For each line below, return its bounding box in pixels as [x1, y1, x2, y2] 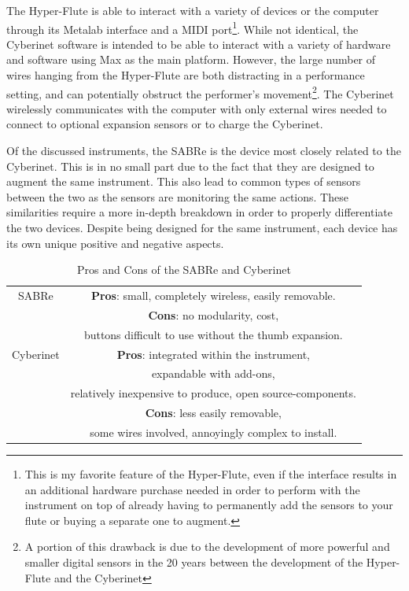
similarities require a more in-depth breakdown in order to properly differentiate [6, 204, 392, 220]
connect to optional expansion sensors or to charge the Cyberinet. [6, 116, 323, 132]
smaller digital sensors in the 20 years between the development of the [24, 554, 363, 571]
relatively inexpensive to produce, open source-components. [70, 385, 356, 401]
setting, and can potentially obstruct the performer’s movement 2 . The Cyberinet [6, 83, 394, 102]
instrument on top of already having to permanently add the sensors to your [24, 497, 393, 513]
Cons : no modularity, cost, [148, 306, 279, 323]
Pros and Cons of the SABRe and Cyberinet [77, 261, 291, 278]
